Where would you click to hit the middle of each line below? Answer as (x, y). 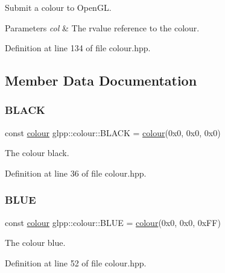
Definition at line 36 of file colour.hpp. (76, 173)
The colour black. (37, 153)
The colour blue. (35, 243)
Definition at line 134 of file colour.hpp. (78, 48)
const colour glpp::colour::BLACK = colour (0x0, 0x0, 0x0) (113, 132)
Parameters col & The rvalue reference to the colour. (102, 27)
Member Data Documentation (101, 80)
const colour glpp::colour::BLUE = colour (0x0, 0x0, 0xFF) (113, 222)
